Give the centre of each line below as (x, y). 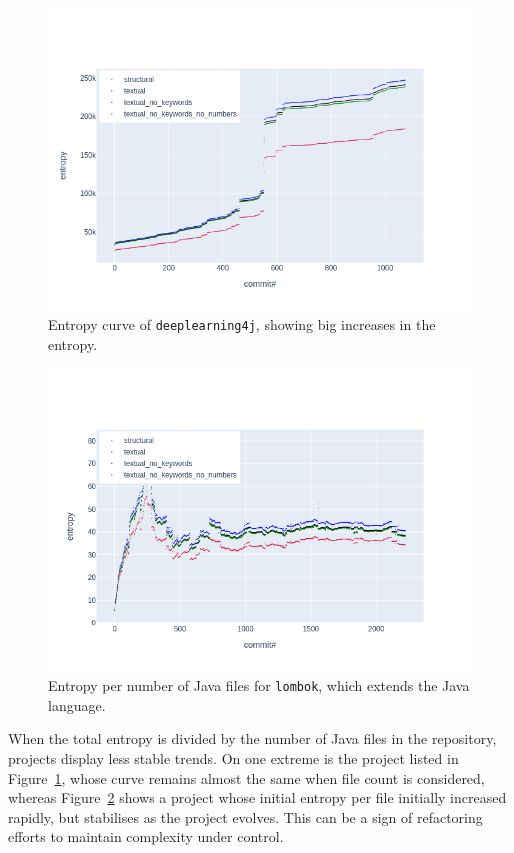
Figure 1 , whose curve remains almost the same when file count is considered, (246, 777)
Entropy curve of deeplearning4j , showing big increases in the (242, 324)
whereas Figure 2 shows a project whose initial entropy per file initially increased (257, 797)
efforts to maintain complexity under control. (146, 836)
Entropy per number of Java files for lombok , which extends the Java (259, 685)
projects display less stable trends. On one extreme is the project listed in (233, 757)
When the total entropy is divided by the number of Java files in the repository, (252, 738)
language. (77, 704)
